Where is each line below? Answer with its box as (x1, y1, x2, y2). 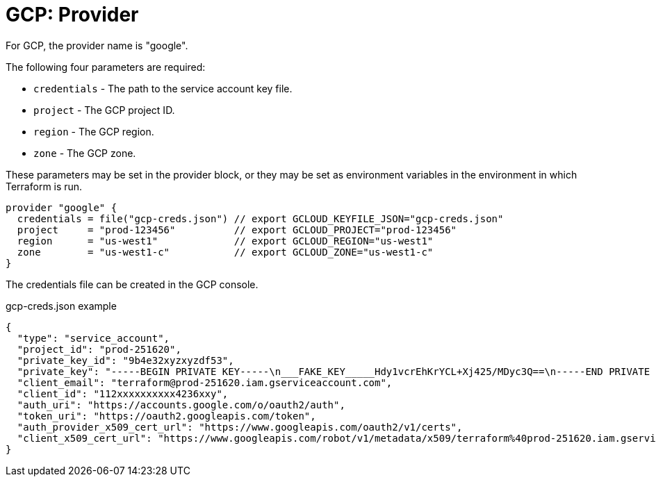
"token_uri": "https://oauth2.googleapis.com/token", (17, 410, 316, 422)
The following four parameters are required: (6, 60, 206, 73)
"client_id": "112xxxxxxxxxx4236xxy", (17, 388, 229, 399)
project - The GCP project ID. (33, 103, 175, 116)
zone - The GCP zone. (33, 147, 136, 159)
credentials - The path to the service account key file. (33, 82, 293, 94)
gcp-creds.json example (6, 299, 117, 312)
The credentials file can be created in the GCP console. (6, 278, 259, 290)
